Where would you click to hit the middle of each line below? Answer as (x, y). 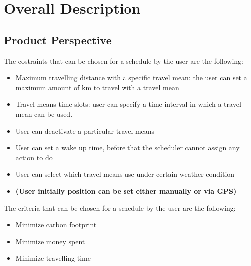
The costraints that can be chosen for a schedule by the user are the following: (124, 61)
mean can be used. (44, 114)
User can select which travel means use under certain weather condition (125, 174)
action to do (34, 157)
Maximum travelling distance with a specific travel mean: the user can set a (131, 78)
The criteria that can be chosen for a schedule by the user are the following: (120, 207)
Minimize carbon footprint (56, 224)
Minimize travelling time (53, 258)
